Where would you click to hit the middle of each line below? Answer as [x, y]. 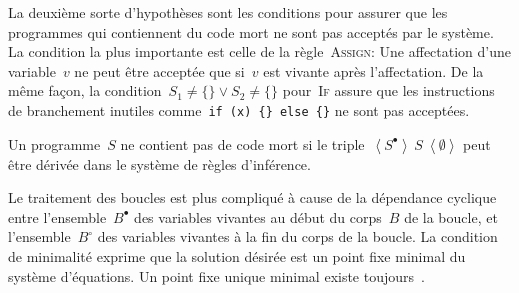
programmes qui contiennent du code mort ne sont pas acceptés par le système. [251, 31]
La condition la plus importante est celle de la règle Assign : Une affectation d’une [259, 51]
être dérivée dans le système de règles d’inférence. [159, 163]
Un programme [54, 143]
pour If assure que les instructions [388, 90]
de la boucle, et [451, 216]
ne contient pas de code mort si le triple [242, 143]
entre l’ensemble [57, 216]
